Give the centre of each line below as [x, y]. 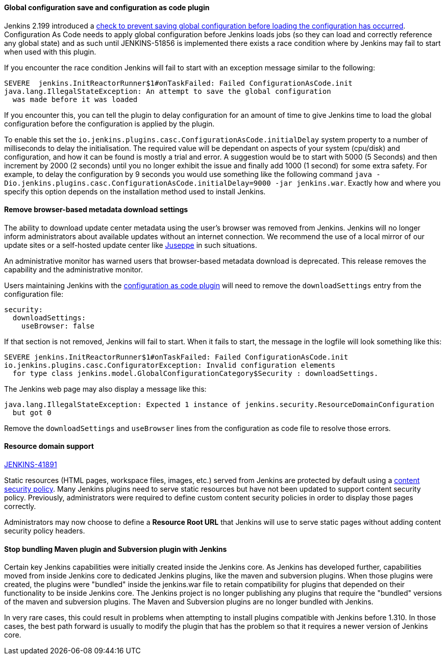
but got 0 [32, 412]
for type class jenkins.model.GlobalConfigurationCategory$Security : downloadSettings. [195, 373]
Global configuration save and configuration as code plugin [107, 7]
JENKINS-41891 [31, 465]
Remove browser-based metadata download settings [96, 210]
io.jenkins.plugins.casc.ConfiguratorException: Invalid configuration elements [170, 365]
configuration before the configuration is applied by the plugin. [109, 123]
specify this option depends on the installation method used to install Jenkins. [135, 191]
